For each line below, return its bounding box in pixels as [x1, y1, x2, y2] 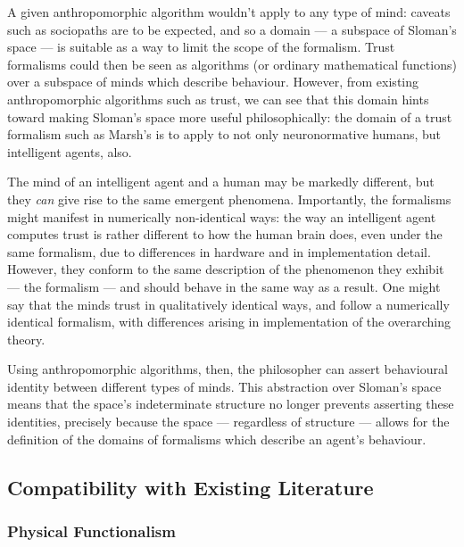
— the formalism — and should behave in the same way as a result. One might [7, 277, 441, 295]
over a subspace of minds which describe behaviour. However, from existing [7, 72, 419, 91]
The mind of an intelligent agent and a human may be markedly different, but [7, 172, 435, 191]
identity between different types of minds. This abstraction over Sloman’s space [7, 377, 442, 395]
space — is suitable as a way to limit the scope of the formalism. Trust [7, 37, 395, 56]
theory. [7, 329, 46, 348]
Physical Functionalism [7, 519, 176, 542]
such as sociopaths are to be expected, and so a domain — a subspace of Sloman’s [7, 20, 457, 38]
